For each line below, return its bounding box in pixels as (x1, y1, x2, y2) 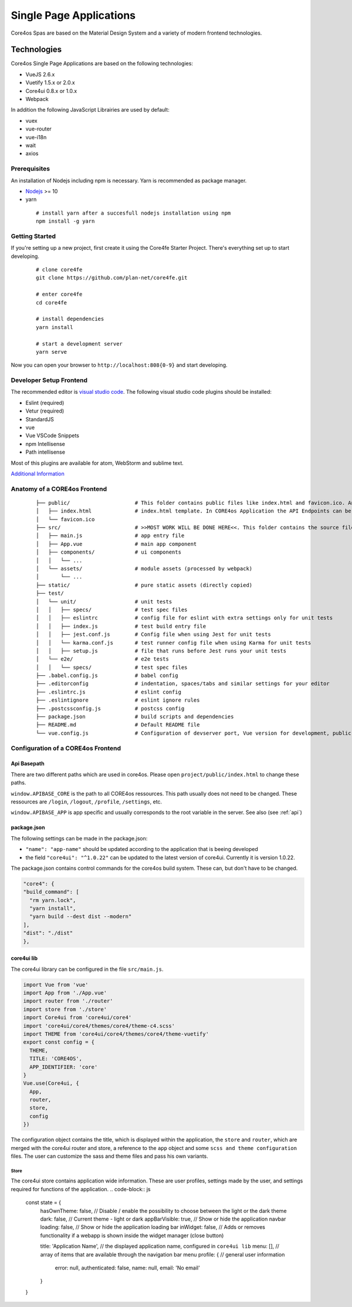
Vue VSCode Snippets (25, 432, 79, 439)
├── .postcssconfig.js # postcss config (36, 705, 185, 712)
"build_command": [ (23, 889, 79, 896)
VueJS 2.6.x (25, 71, 55, 78)
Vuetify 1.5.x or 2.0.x (25, 79, 76, 86)
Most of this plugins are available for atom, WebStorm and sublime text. (11, 459, 184, 467)
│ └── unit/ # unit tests (36, 598, 172, 605)
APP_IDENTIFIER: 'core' (29, 1064, 98, 1070)
